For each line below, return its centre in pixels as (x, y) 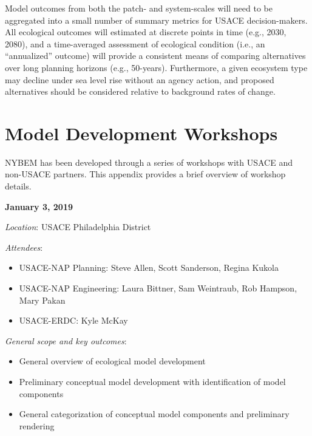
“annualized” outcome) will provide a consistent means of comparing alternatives (155, 56)
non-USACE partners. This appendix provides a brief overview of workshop (145, 174)
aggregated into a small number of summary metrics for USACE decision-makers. (156, 20)
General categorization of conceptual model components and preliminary (154, 414)
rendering (37, 425)
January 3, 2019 (39, 206)
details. (18, 186)
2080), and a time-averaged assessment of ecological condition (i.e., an (135, 43)
